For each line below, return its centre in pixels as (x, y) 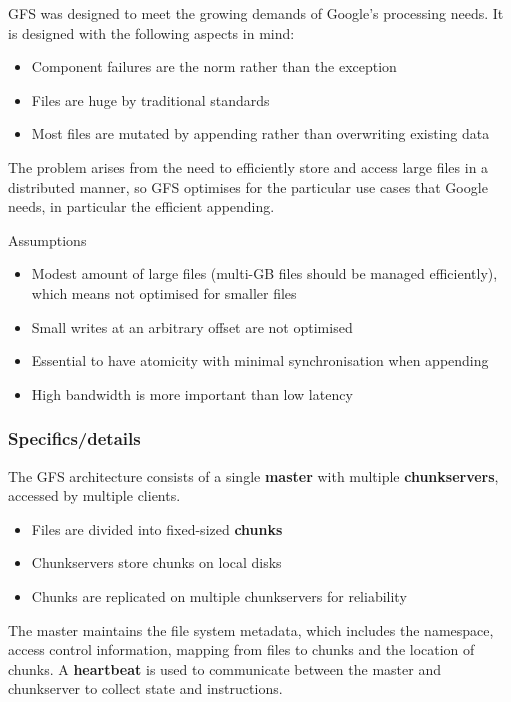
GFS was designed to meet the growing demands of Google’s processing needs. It (256, 13)
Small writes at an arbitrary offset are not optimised (192, 326)
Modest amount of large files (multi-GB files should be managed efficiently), (264, 273)
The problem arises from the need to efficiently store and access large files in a (248, 166)
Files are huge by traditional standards (150, 99)
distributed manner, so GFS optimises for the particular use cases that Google (248, 186)
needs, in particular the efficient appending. (141, 206)
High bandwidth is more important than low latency (192, 393)
